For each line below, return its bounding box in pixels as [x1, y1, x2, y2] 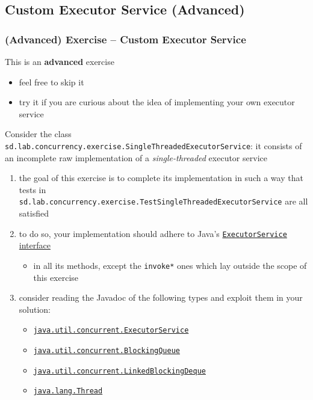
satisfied [19, 207, 49, 220]
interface [19, 239, 51, 251]
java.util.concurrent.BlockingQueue [33, 346, 180, 355]
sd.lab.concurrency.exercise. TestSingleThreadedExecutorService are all [19, 195, 308, 208]
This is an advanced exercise [5, 55, 114, 67]
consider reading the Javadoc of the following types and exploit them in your [19, 291, 303, 304]
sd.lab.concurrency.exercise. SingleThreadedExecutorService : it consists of [5, 139, 302, 152]
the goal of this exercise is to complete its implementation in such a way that [19, 171, 303, 184]
